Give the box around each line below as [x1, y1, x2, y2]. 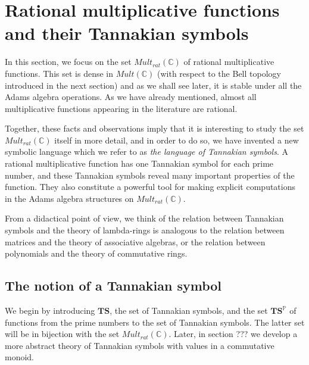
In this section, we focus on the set [5, 55, 132, 68]
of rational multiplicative [183, 55, 274, 68]
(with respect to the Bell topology [157, 67, 281, 79]
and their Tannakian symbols [5, 21, 249, 45]
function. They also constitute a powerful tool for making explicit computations [5, 180, 296, 193]
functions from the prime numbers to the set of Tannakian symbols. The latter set [5, 316, 305, 328]
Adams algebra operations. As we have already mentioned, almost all [5, 91, 257, 103]
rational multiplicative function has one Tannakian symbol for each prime [5, 157, 274, 170]
